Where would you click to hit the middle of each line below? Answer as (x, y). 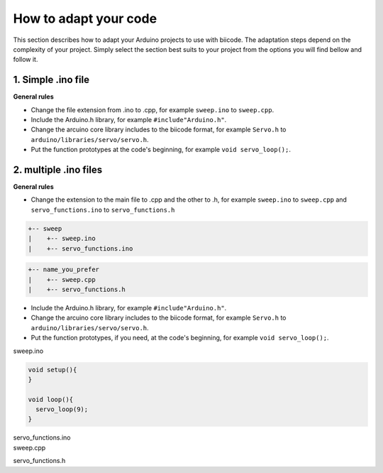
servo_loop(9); (62, 409)
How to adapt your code (85, 18)
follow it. (26, 60)
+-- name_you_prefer (63, 270)
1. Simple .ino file (51, 80)
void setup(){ (52, 370)
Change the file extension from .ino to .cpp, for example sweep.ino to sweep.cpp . (152, 109)
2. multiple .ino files (58, 170)
